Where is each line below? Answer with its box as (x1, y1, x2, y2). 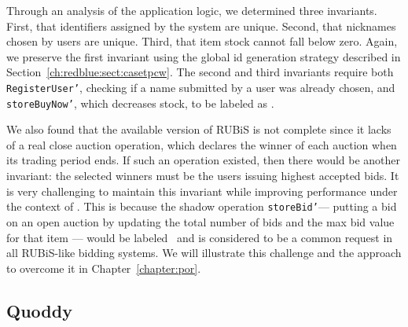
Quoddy (6, 298, 72, 322)
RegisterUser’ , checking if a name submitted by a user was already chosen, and (6, 79, 395, 95)
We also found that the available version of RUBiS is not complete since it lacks (6, 121, 391, 138)
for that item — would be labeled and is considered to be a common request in (6, 229, 393, 245)
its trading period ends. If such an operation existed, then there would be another (6, 152, 401, 168)
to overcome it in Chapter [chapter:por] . (6, 259, 201, 276)
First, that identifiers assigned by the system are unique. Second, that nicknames (6, 17, 396, 34)
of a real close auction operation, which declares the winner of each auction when (6, 136, 397, 152)
